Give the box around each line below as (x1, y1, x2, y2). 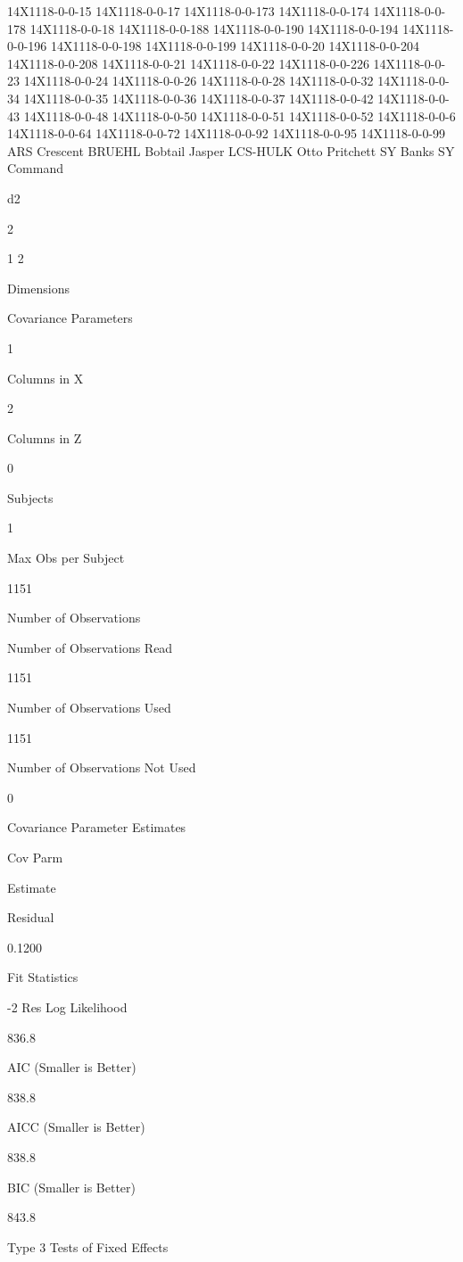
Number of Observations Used (7, 698, 171, 717)
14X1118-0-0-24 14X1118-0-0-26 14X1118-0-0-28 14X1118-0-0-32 (23, 71, 374, 90)
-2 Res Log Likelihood (7, 997, 128, 1016)
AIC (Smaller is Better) (7, 1058, 136, 1076)
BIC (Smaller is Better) (7, 1177, 136, 1196)
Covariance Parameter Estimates (7, 818, 186, 837)
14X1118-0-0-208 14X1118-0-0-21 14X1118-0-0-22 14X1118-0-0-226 (7, 54, 369, 72)
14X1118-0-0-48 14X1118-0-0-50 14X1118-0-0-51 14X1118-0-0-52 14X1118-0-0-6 (23, 106, 456, 125)
